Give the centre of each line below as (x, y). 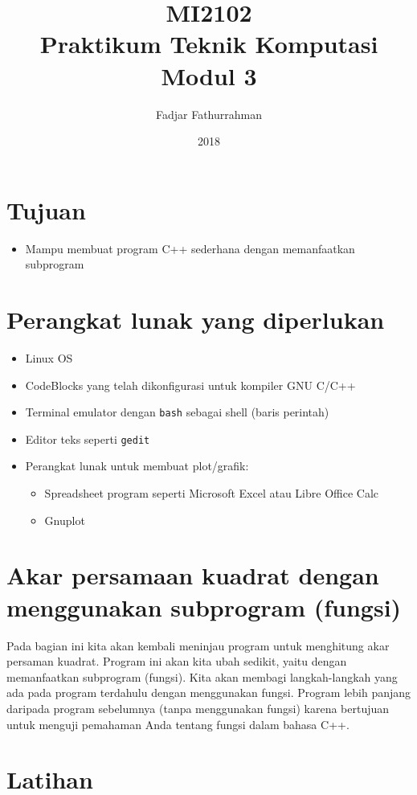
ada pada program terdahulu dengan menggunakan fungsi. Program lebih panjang (209, 693)
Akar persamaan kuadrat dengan (193, 575)
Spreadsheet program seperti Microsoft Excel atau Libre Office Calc (211, 493)
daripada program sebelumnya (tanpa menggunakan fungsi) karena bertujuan (198, 708)
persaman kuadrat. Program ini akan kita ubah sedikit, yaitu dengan (177, 661)
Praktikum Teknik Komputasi (209, 44)
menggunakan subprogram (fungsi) (204, 606)
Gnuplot (65, 520)
